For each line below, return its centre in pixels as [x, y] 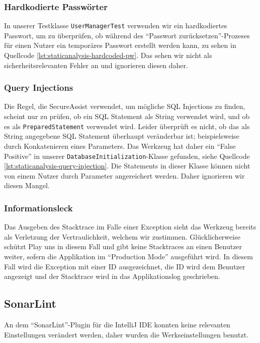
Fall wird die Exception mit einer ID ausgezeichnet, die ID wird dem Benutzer [125, 266]
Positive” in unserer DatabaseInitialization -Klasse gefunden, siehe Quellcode [127, 156]
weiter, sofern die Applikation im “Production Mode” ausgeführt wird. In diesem [128, 256]
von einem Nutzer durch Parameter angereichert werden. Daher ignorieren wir [124, 175]
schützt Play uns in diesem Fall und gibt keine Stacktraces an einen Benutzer [123, 246]
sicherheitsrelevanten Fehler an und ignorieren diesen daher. [96, 65]
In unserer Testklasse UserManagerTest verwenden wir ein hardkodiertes [116, 25]
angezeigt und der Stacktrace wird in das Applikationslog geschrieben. [112, 276]
